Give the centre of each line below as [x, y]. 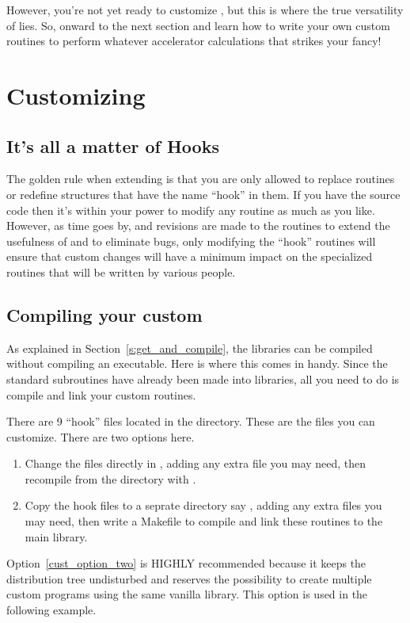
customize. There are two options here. [101, 436]
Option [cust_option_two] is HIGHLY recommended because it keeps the [186, 563]
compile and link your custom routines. [101, 394]
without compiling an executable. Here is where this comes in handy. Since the [197, 363]
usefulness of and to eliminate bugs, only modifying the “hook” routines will [191, 241]
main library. [56, 536]
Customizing [76, 95]
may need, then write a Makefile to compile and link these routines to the [204, 521]
